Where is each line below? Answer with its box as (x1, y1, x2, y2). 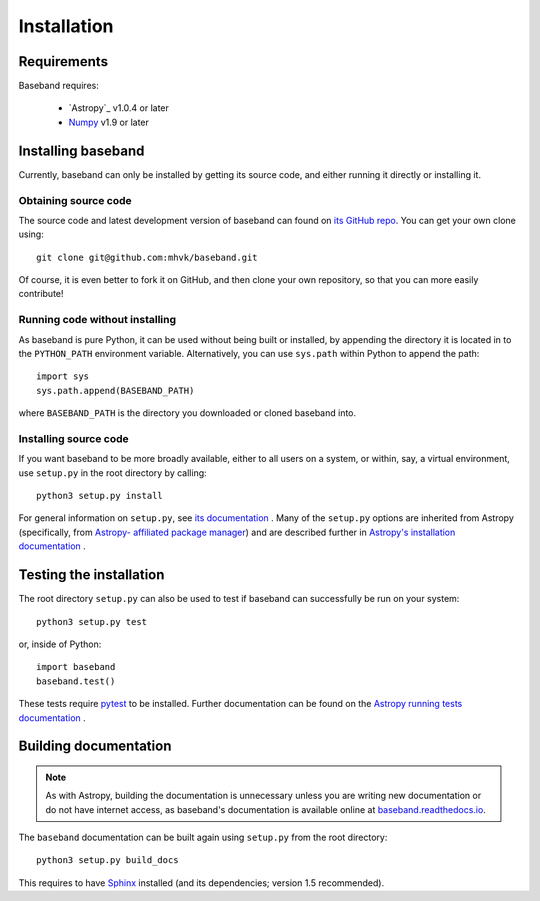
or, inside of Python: (18, 638, 102, 650)
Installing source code (18, 431, 129, 445)
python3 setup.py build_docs (36, 855, 179, 866)
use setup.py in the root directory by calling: (18, 466, 207, 479)
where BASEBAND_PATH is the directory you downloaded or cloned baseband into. (18, 407, 357, 419)
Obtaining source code (18, 193, 132, 207)
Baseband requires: (18, 80, 99, 92)
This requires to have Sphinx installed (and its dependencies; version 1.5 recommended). (18, 876, 385, 889)
